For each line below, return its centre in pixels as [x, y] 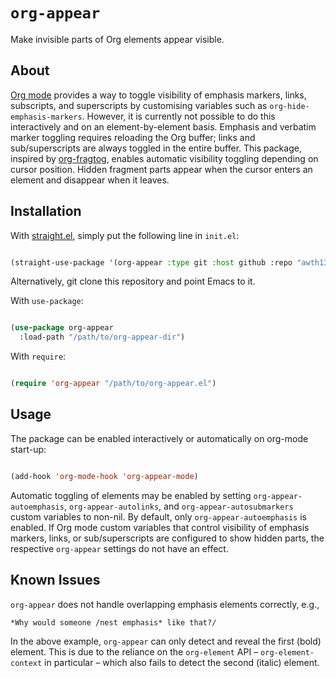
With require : [38, 356]
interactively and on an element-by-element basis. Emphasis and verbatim [163, 126]
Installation [46, 211]
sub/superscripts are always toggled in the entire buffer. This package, [156, 148]
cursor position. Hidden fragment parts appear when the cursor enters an [161, 169]
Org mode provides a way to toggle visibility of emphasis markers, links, [158, 95]
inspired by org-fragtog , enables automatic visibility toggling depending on [164, 158]
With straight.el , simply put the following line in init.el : [125, 235]
